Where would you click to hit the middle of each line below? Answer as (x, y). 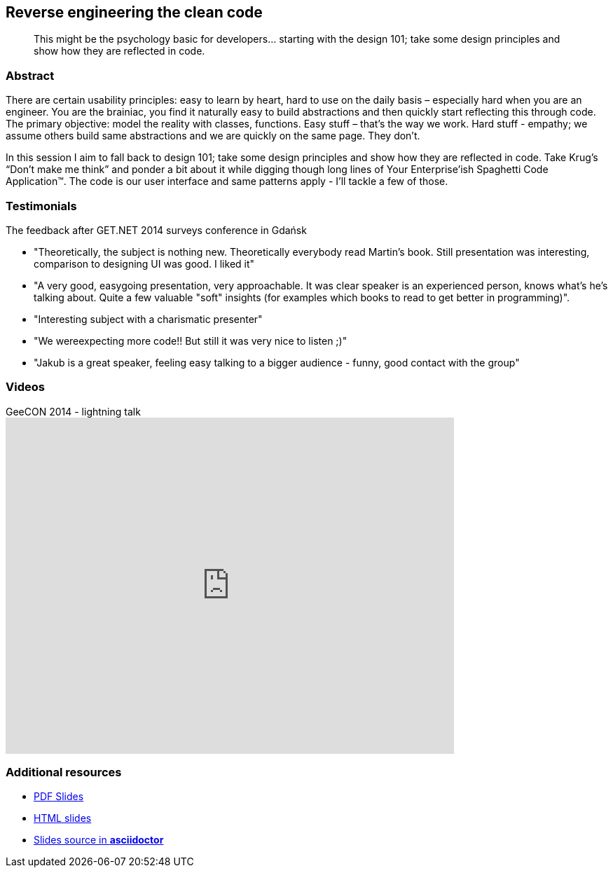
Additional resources (64, 772)
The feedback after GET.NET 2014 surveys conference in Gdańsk (156, 230)
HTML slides (63, 818)
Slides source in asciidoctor (99, 840)
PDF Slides (59, 797)
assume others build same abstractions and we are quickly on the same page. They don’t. (213, 136)
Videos (25, 387)
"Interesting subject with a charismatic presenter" (148, 319)
